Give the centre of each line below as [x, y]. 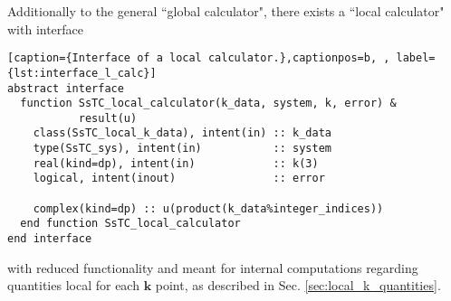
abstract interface [66, 88]
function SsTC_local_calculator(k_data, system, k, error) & [208, 103]
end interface [50, 239]
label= [416, 58]
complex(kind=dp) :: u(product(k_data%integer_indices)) [208, 208]
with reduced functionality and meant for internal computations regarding [213, 267]
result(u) [108, 118]
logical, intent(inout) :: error [179, 179]
